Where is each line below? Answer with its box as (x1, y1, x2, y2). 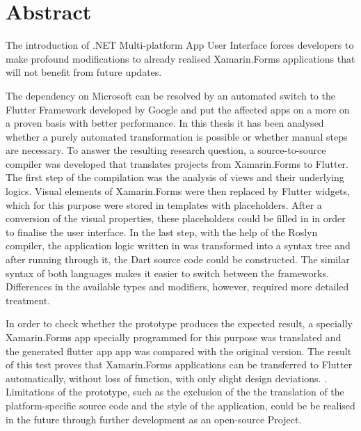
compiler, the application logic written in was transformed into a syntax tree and (6, 238, 351, 253)
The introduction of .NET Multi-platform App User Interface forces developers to (6, 38, 354, 52)
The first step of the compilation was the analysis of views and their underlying (6, 170, 344, 185)
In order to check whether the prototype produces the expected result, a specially (6, 316, 353, 331)
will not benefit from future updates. (6, 65, 162, 79)
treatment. (6, 292, 51, 307)
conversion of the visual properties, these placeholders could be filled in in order (6, 211, 346, 226)
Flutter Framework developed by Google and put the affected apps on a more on (6, 102, 350, 116)
